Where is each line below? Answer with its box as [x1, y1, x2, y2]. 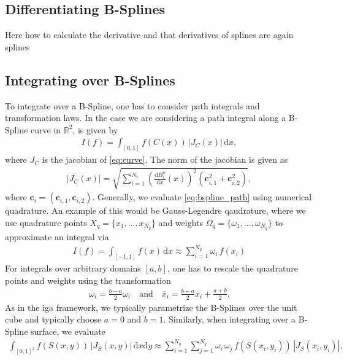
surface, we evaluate [31, 324, 105, 337]
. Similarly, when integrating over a [163, 313, 296, 326]
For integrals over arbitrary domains [5, 262, 141, 275]
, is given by [72, 123, 118, 136]
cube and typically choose [5, 313, 102, 326]
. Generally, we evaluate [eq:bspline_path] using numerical [92, 190, 312, 203]
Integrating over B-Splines [5, 70, 175, 89]
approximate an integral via [5, 230, 109, 243]
